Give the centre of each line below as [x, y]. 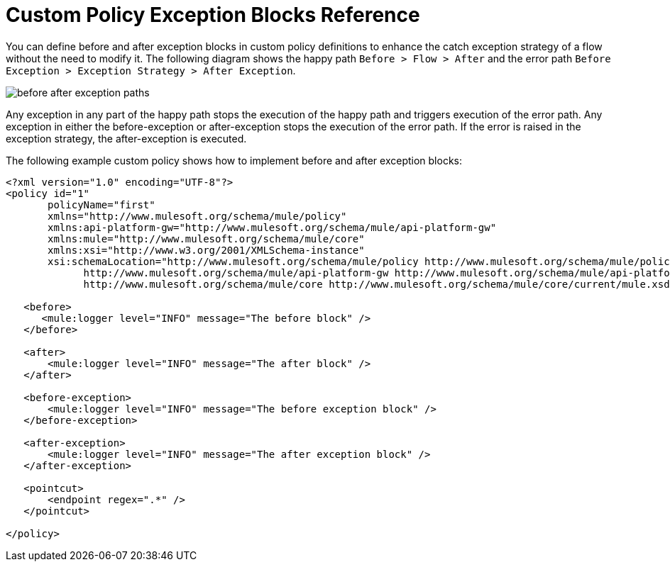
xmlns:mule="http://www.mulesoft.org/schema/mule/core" [206, 238]
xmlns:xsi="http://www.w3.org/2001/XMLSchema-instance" [206, 250]
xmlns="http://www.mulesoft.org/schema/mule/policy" [197, 216]
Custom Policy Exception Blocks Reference [213, 15]
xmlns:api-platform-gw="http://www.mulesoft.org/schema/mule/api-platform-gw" [272, 227]
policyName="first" [101, 204]
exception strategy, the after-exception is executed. [126, 138]
